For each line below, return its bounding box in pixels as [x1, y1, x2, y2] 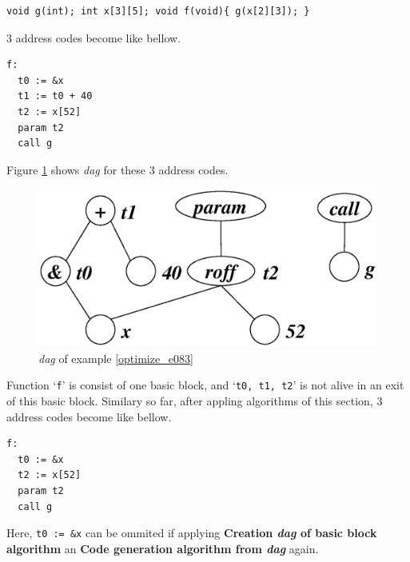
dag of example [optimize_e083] [38, 349, 193, 366]
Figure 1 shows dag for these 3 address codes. [6, 161, 229, 177]
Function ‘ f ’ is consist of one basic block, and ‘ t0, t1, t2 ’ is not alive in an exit [6, 377, 404, 393]
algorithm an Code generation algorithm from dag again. [6, 540, 319, 556]
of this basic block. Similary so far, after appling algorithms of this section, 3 [6, 393, 383, 409]
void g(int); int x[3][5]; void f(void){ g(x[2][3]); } [6, 6, 310, 17]
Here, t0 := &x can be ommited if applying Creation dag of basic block [6, 524, 377, 541]
